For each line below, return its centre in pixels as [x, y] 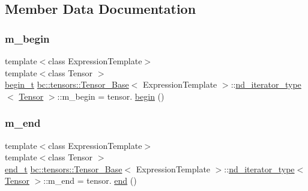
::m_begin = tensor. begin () [111, 96]
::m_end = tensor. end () [90, 180]
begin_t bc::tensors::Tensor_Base [67, 84]
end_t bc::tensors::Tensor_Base [64, 168]
